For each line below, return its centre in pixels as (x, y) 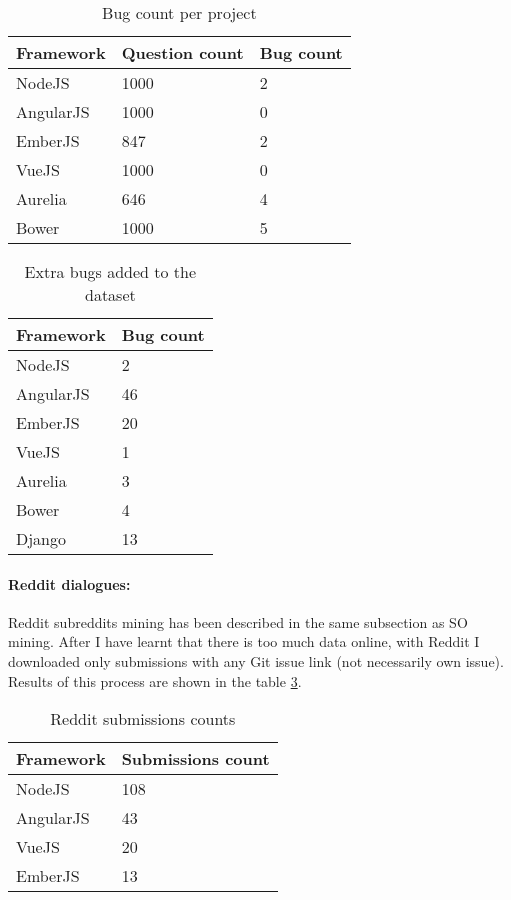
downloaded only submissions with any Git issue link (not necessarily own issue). (256, 660)
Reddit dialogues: (69, 583)
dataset (110, 294)
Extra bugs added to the (110, 271)
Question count (182, 52)
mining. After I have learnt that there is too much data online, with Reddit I (244, 641)
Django (41, 538)
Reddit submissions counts (143, 719)
